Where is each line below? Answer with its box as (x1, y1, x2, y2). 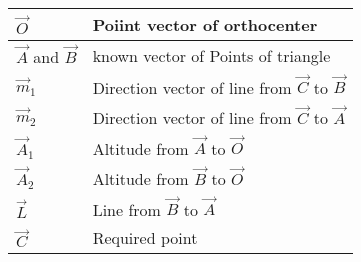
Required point (92, 226, 198, 250)
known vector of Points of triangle (92, 43, 331, 67)
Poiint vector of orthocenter (92, 13, 318, 36)
